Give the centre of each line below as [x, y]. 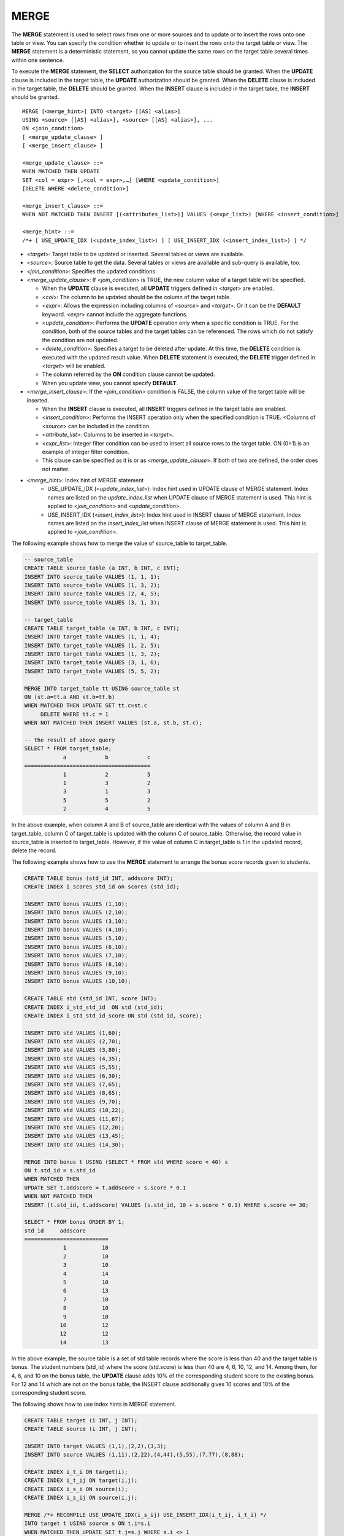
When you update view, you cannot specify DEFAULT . [110, 383]
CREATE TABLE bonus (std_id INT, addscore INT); [99, 878]
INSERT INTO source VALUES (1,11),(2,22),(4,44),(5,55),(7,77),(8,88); [134, 1455]
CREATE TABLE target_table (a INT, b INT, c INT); [102, 628]
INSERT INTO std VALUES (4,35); [73, 1059]
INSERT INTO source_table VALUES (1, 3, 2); [92, 585]
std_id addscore [55, 1231]
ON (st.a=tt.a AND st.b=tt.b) [70, 697]
